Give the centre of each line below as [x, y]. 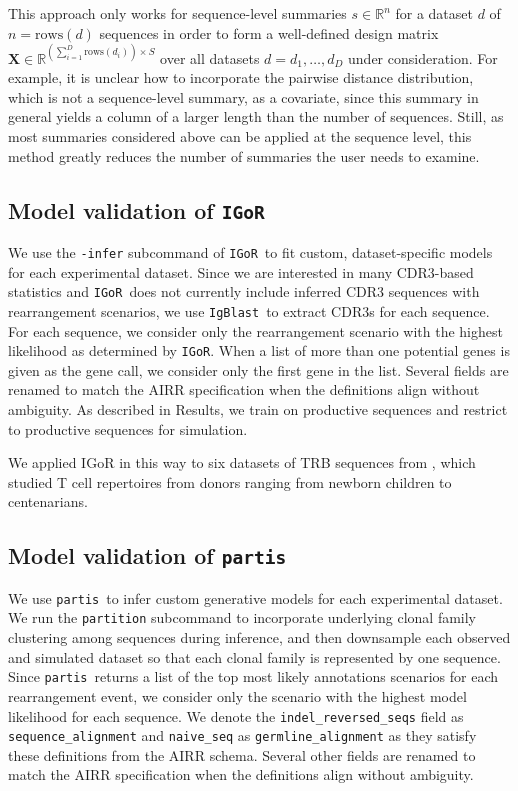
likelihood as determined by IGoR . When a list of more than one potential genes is [259, 350]
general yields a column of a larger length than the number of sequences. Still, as [256, 116]
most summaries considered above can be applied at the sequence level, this [240, 136]
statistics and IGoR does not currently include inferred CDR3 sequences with [244, 291]
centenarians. [48, 501]
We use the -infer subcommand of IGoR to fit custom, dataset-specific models [250, 252]
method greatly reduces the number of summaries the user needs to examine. [244, 155]
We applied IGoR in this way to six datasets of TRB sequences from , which [242, 462]
